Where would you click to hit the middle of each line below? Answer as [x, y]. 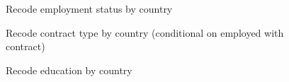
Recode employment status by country [89, 8]
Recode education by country [69, 70]
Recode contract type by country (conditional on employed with [145, 32]
